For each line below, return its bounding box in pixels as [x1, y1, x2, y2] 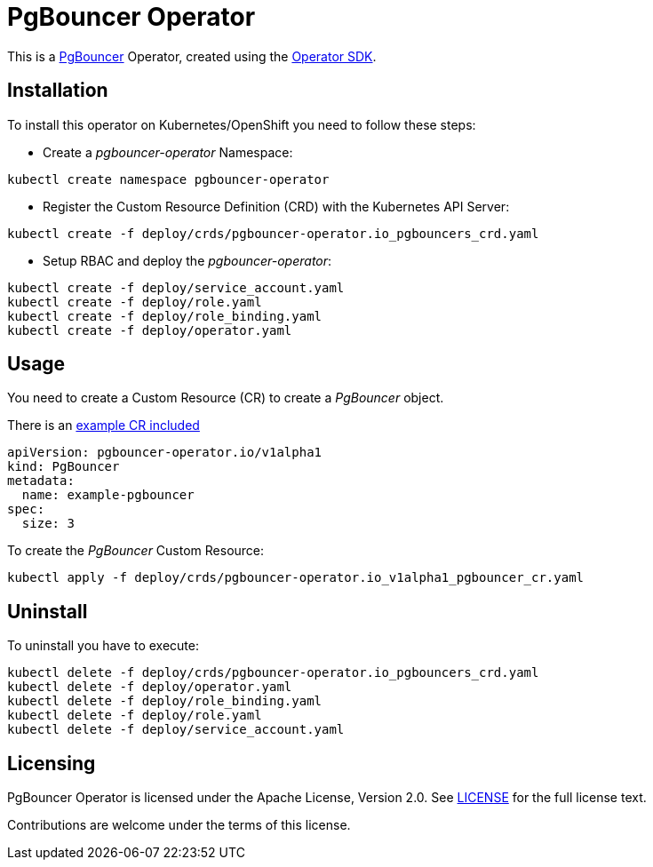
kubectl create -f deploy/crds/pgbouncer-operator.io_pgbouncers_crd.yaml [7, 226, 539, 241]
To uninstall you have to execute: [7, 638, 199, 654]
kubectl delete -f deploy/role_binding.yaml [7, 694, 323, 709]
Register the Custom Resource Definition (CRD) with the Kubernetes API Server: [43, 198, 510, 214]
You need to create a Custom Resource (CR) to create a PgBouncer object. [7, 390, 444, 406]
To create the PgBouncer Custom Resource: [7, 543, 265, 559]
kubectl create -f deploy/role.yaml [7, 294, 262, 309]
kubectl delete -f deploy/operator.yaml [7, 680, 292, 695]
